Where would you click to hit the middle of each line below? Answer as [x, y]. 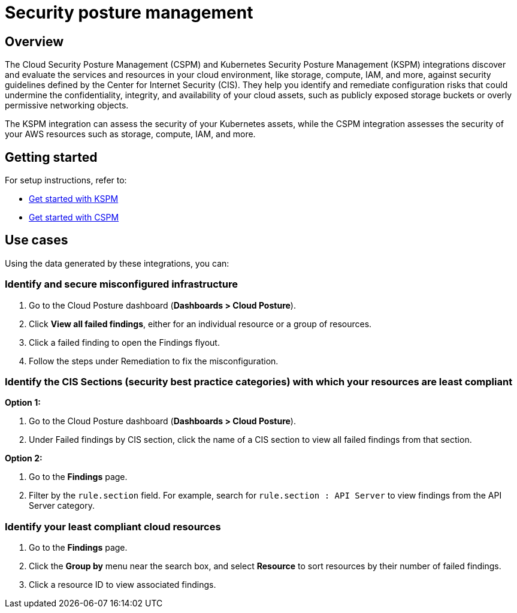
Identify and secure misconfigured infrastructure [121, 284]
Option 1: [23, 403]
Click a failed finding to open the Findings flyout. [124, 342]
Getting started [51, 157]
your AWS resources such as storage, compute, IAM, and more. [130, 134]
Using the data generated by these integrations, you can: [117, 263]
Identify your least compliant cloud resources [113, 526]
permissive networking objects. [67, 105]
